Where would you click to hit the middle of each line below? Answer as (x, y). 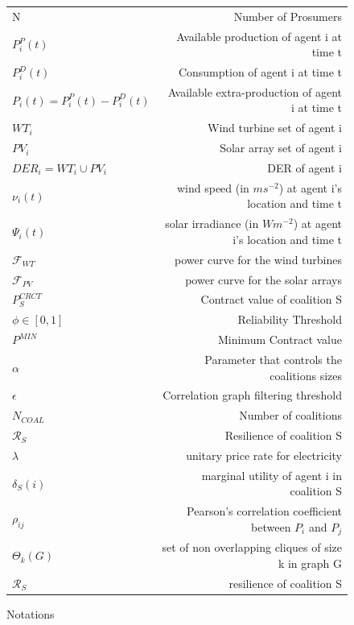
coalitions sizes (306, 375)
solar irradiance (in (212, 224)
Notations (31, 614)
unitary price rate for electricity (264, 455)
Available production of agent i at (259, 36)
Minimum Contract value (280, 339)
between (271, 526)
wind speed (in (213, 187)
